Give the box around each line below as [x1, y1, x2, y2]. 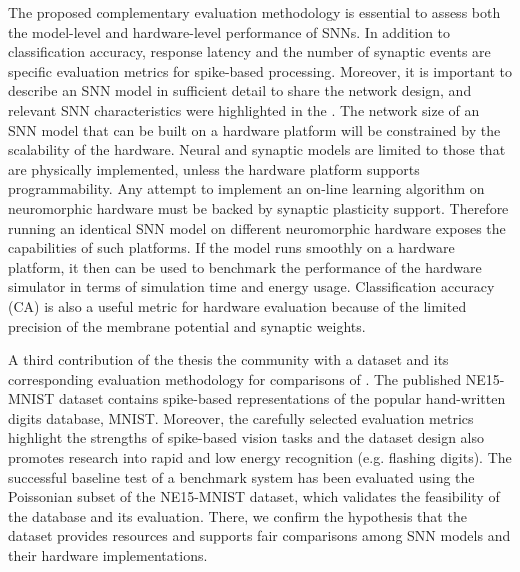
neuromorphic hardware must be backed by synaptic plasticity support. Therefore [8, 197, 509, 218]
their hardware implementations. [8, 545, 208, 566]
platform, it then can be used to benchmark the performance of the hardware [8, 256, 482, 277]
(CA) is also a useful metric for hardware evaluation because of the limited [8, 295, 467, 316]
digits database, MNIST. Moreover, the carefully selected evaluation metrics [8, 407, 474, 428]
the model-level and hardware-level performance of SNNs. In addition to [8, 21, 451, 42]
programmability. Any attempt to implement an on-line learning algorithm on [8, 178, 485, 199]
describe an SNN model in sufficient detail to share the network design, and [8, 80, 472, 101]
